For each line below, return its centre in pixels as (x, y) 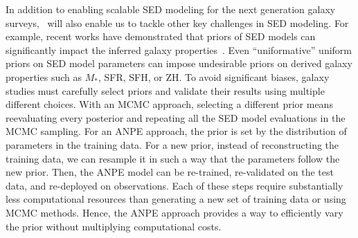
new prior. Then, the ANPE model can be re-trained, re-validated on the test (170, 172)
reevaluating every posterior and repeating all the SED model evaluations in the (176, 117)
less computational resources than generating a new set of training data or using (176, 199)
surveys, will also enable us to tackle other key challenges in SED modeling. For (177, 22)
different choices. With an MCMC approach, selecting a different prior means (169, 104)
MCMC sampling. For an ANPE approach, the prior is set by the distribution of (176, 131)
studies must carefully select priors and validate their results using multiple (165, 90)
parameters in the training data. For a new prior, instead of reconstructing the (172, 144)
